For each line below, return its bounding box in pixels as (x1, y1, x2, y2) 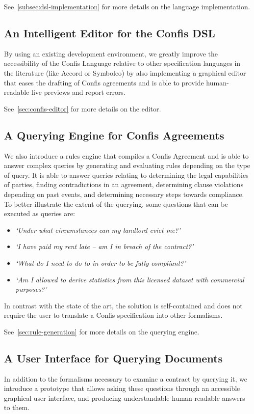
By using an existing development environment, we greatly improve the (4, 48, 218, 58)
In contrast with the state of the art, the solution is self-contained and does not (4, 300, 243, 310)
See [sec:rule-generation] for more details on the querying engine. (4, 326, 200, 336)
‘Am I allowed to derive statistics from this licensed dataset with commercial (15, 274, 244, 284)
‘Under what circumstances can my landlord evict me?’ (15, 224, 181, 235)
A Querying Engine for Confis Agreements (4, 127, 225, 142)
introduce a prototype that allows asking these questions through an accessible (4, 383, 240, 393)
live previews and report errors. (31, 87, 126, 97)
